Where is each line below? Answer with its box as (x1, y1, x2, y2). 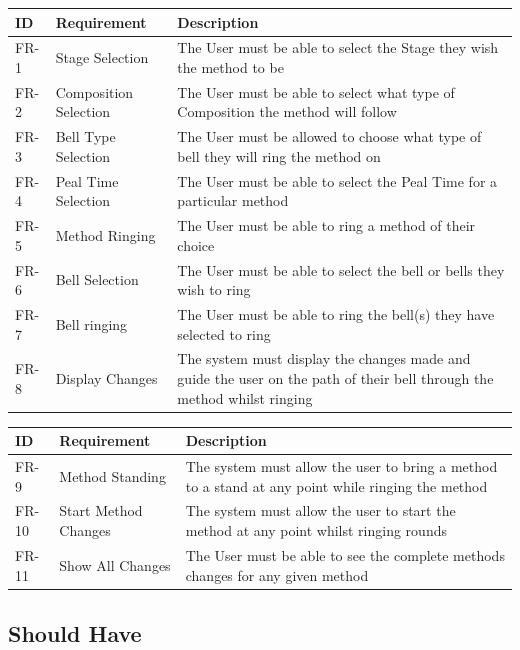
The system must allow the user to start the (185, 500, 456, 521)
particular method (177, 190, 289, 211)
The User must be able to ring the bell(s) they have (177, 303, 495, 324)
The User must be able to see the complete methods (185, 544, 505, 565)
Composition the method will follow (177, 101, 397, 122)
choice (177, 234, 215, 255)
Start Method (59, 500, 143, 521)
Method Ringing (55, 224, 156, 245)
